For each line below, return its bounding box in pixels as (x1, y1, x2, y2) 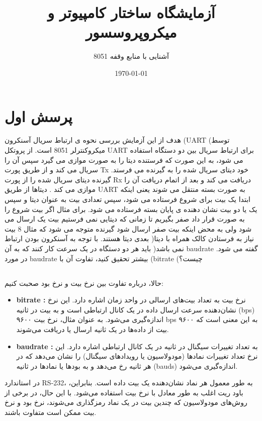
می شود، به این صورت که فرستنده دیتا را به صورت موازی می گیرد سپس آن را (5, 154, 243, 165)
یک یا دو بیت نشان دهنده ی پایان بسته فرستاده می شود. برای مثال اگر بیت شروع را (5, 203, 257, 214)
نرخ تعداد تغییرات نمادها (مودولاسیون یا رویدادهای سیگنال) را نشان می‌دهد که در (16, 351, 258, 361)
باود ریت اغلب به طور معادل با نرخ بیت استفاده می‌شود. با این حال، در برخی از (5, 387, 243, 397)
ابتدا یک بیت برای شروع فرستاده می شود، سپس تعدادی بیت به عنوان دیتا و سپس (5, 194, 250, 204)
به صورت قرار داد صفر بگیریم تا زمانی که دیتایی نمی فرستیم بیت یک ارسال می (5, 214, 245, 224)
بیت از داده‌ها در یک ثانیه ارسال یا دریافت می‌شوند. (16, 324, 169, 334)
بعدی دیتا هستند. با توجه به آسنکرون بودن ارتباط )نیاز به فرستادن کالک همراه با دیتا (5, 233, 254, 244)
